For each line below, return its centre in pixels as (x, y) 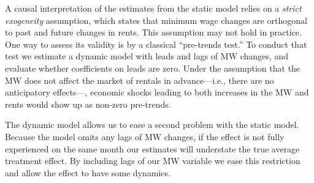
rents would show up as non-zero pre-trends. (88, 104)
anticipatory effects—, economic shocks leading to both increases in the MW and (157, 92)
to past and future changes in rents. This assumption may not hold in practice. (153, 32)
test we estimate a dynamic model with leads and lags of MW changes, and (147, 56)
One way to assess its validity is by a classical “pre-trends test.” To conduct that (156, 44)
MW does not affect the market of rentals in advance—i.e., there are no (140, 80)
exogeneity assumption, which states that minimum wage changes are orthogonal (156, 20)
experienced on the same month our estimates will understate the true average (152, 148)
